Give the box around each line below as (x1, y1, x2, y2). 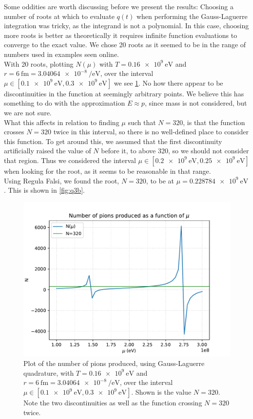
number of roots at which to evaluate (4, 11, 115, 21)
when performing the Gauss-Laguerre (136, 11, 248, 21)
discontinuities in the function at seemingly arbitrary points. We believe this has (4, 88, 244, 98)
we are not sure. (4, 107, 52, 117)
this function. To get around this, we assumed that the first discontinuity (4, 136, 222, 146)
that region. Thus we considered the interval (4, 155, 136, 165)
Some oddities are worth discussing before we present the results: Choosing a (4, 1, 234, 11)
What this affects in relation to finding (4, 117, 119, 127)
